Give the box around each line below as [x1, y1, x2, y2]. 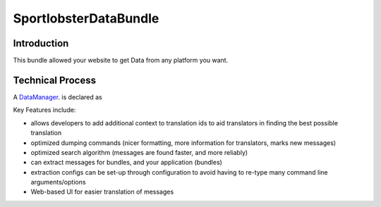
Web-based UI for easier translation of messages [30, 187, 174, 196]
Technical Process [13, 74, 97, 86]
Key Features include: [13, 106, 76, 114]
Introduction [13, 37, 69, 49]
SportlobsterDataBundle [13, 11, 159, 26]
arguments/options [30, 178, 86, 187]
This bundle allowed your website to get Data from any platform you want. [13, 56, 229, 65]
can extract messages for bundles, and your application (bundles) [30, 158, 222, 167]
